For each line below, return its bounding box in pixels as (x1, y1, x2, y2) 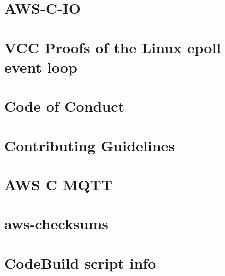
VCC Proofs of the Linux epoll (4, 37, 221, 57)
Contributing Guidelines (4, 135, 175, 155)
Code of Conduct (4, 96, 125, 116)
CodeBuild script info (4, 252, 156, 273)
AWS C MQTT (4, 174, 113, 194)
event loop (4, 56, 77, 77)
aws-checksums (4, 213, 109, 234)
